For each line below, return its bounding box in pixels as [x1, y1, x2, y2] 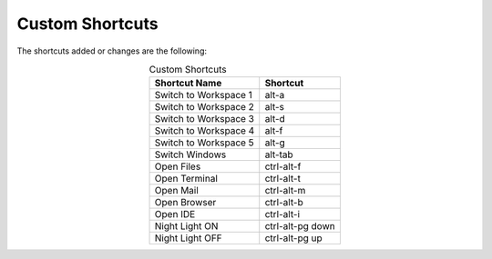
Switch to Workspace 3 [154, 113, 255, 125]
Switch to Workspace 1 [154, 89, 252, 102]
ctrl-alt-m [264, 184, 306, 197]
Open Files [154, 160, 201, 173]
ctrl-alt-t [264, 173, 301, 185]
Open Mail [154, 184, 200, 197]
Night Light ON [154, 220, 219, 233]
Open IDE [154, 208, 196, 221]
